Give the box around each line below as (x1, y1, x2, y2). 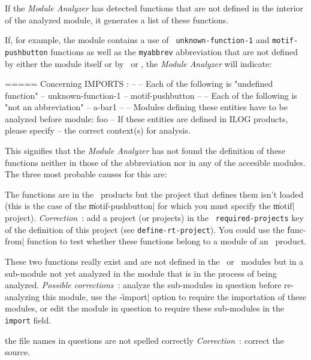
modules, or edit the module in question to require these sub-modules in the (5, 302, 285, 314)
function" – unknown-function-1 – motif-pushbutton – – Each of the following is (5, 89, 297, 101)
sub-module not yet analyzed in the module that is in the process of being (5, 267, 277, 279)
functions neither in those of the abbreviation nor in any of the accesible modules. (5, 156, 306, 168)
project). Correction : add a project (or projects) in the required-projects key (5, 211, 304, 224)
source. (5, 346, 31, 358)
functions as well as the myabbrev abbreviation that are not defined (50, 45, 298, 58)
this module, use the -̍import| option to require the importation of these (42, 290, 306, 302)
